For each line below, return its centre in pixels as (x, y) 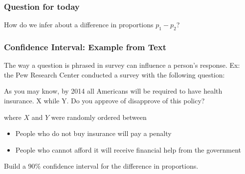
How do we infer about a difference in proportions (79, 25)
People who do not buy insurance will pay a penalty (93, 133)
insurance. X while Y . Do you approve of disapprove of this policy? (104, 101)
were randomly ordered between (99, 117)
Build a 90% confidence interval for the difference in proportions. (101, 166)
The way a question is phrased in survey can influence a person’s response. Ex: (122, 65)
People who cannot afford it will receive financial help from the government (128, 149)
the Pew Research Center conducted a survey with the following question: (114, 74)
